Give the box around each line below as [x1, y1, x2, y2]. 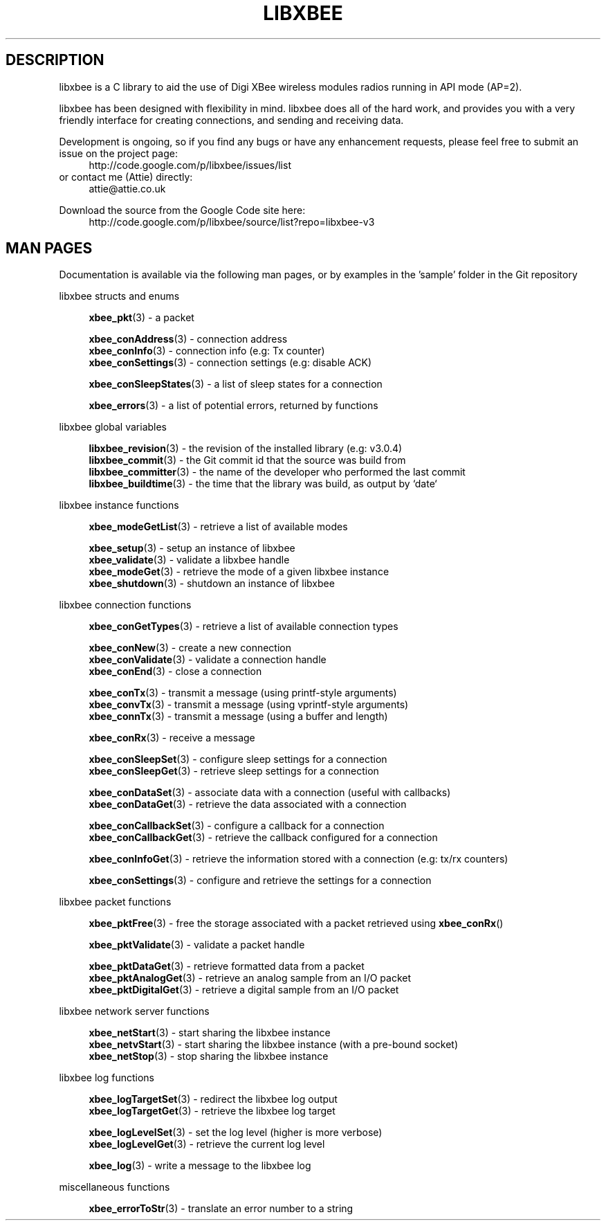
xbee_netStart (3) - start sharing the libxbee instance [89, 1027, 331, 1039]
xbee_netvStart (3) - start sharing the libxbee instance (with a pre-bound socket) [89, 1038, 459, 1051]
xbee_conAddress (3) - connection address [89, 333, 288, 345]
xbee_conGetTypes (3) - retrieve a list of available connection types [89, 620, 398, 633]
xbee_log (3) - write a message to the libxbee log [89, 1160, 311, 1172]
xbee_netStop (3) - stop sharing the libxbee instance [89, 1050, 329, 1063]
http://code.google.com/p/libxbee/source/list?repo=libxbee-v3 [89, 215, 375, 228]
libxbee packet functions [59, 896, 172, 908]
